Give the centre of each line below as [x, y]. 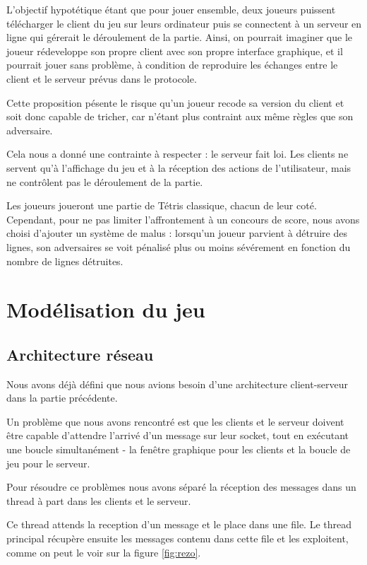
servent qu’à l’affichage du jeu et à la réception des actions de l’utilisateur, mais [179, 167]
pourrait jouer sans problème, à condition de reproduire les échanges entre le [172, 65]
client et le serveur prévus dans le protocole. [102, 78]
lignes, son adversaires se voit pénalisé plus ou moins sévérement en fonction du [179, 246]
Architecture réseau [80, 354]
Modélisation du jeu [106, 309]
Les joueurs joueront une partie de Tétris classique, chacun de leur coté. [162, 205]
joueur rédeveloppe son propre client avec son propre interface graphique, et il [175, 51]
